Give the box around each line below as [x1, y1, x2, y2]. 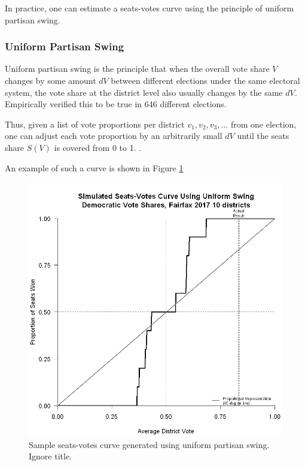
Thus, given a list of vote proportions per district [5, 117, 185, 130]
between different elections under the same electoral [111, 74, 300, 86]
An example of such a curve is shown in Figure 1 [5, 161, 184, 174]
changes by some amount [5, 74, 96, 86]
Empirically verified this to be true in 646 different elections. [5, 98, 227, 110]
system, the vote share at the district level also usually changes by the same [5, 86, 283, 98]
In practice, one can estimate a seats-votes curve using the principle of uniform [5, 2, 294, 14]
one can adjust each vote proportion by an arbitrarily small [5, 129, 222, 142]
